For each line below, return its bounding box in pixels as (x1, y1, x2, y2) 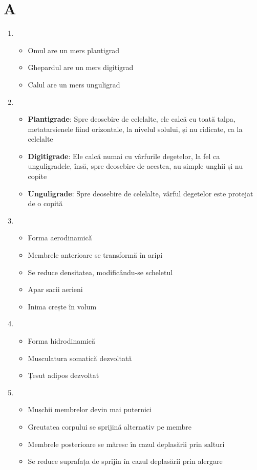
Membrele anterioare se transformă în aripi (28, 250, 163, 260)
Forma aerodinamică (28, 232, 92, 243)
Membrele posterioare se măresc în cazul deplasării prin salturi (28, 438, 225, 449)
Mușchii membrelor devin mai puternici (28, 404, 152, 415)
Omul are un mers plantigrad (28, 44, 119, 55)
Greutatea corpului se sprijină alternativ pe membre (28, 421, 191, 432)
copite (28, 171, 47, 182)
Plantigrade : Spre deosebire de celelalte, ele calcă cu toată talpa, (28, 114, 235, 124)
